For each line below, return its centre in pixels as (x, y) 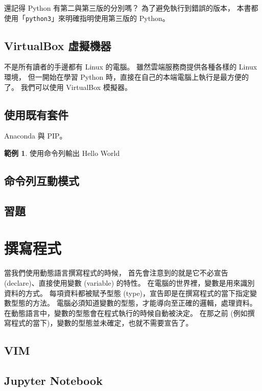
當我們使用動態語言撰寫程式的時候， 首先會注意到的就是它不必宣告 (116, 273)
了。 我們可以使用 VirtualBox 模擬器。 (68, 87)
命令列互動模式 (42, 181)
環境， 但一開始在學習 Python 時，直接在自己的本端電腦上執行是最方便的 (126, 77)
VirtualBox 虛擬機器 (58, 45)
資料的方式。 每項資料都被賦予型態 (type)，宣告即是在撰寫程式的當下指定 (127, 293)
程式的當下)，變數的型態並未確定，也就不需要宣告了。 (102, 323)
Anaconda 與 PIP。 (35, 136)
